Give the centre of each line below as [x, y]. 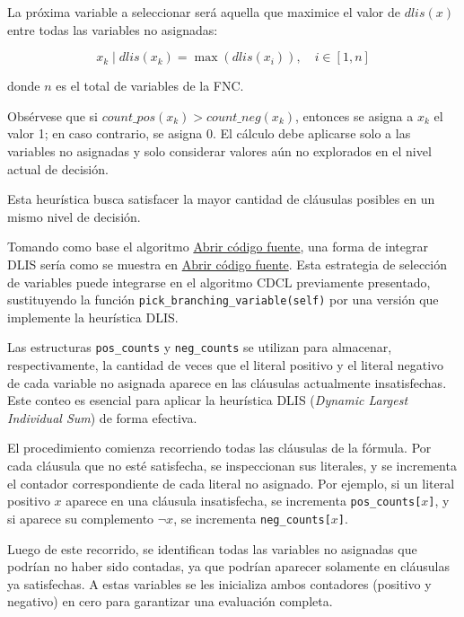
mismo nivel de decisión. [74, 216]
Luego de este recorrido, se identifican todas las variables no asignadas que [212, 548]
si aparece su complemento [81, 518]
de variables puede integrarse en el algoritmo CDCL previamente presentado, [219, 282]
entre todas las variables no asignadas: [113, 29]
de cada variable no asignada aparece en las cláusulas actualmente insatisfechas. [227, 382]
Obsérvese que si [53, 115]
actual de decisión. [58, 168]
